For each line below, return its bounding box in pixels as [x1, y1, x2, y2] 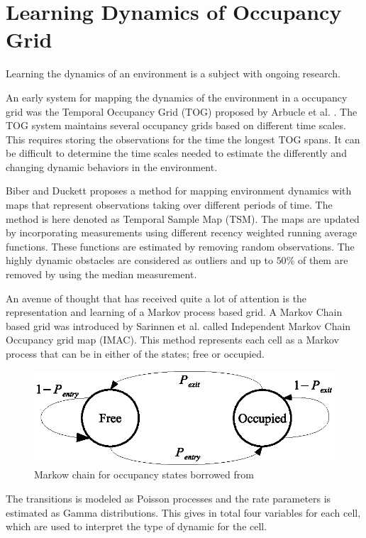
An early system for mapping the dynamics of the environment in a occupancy [6, 89, 348, 104]
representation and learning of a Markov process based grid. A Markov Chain [6, 304, 343, 319]
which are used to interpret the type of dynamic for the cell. [6, 519, 267, 534]
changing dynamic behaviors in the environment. [6, 159, 218, 174]
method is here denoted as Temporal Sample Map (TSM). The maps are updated [6, 211, 360, 226]
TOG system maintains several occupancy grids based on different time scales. [6, 118, 346, 133]
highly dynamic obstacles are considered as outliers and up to [6, 253, 273, 268]
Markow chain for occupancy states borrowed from [34, 467, 254, 482]
